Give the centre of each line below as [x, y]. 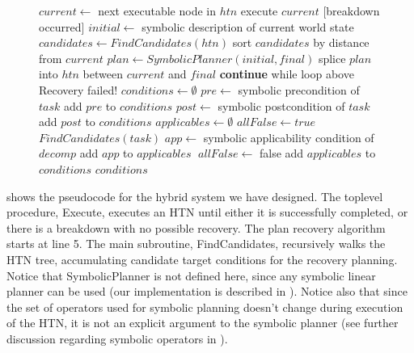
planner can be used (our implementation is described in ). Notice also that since [207, 291]
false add [281, 153]
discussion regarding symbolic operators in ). [117, 338]
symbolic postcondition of [281, 105]
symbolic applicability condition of [289, 137]
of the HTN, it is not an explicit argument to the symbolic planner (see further [203, 323]
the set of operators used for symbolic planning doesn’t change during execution [205, 307]
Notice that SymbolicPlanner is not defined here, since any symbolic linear [191, 275]
